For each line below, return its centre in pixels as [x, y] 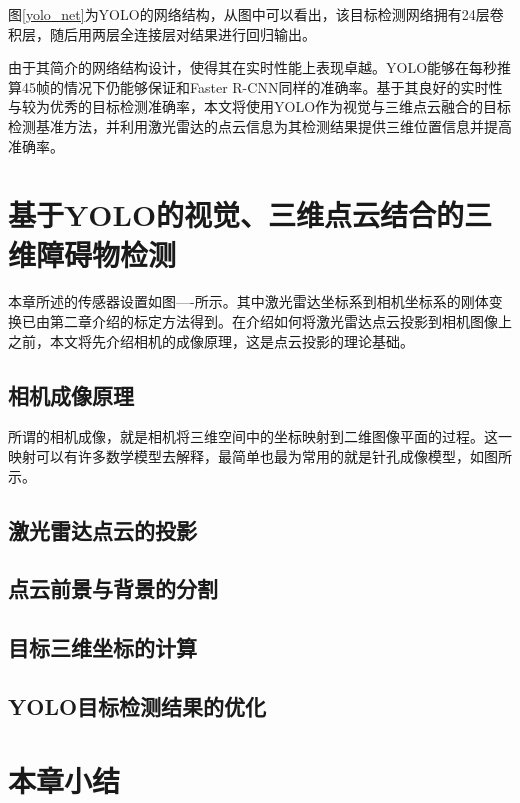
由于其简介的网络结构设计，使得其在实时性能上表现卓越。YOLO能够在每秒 [253, 67]
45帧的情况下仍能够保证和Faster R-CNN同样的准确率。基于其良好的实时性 [262, 86]
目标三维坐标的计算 [102, 647]
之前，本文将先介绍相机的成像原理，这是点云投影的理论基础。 [211, 340]
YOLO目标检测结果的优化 [137, 705]
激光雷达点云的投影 [102, 529]
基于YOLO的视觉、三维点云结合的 [236, 214]
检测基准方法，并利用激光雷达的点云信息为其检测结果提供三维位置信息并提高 [260, 125]
